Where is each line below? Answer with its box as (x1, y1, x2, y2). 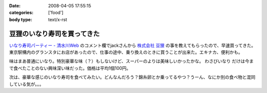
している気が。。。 (9, 81, 44, 87)
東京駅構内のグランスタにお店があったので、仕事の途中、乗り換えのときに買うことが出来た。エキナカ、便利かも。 (9, 49, 243, 55)
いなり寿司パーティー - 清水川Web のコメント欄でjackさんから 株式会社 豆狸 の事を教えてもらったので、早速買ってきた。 (9, 42, 256, 48)
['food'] (48, 10, 64, 16)
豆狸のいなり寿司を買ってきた (9, 30, 100, 38)
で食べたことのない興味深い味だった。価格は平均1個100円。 (9, 65, 131, 71)
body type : (9, 16, 32, 22)
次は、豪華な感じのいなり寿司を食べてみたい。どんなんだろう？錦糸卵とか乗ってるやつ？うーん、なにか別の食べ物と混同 (9, 74, 256, 80)
